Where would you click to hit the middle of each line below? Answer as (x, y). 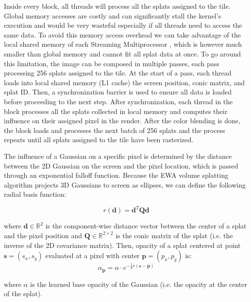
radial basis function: (35, 194)
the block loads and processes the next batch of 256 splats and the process (115, 130)
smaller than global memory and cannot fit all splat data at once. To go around (122, 53)
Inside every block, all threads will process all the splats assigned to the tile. (117, 6)
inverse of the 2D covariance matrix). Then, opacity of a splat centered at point (122, 245)
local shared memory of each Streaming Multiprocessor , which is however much (123, 44)
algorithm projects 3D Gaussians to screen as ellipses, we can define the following (125, 184)
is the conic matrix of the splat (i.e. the (174, 235)
